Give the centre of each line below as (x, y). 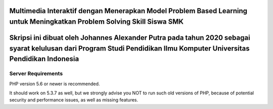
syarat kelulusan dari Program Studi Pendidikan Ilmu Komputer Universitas (129, 48)
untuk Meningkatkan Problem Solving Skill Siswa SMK (97, 22)
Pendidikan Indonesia (44, 59)
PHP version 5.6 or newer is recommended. (55, 84)
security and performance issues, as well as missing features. (74, 100)
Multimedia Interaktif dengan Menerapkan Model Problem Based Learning (128, 11)
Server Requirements (36, 74)
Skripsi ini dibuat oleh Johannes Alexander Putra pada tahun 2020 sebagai (130, 38)
